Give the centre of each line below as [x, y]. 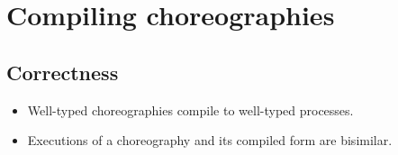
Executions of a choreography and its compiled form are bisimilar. [210, 140]
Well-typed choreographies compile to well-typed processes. [190, 109]
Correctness [63, 72]
